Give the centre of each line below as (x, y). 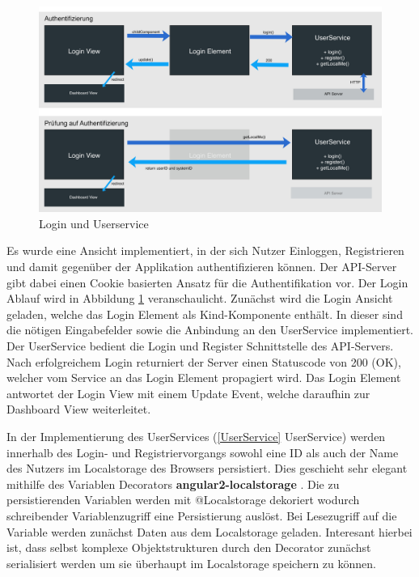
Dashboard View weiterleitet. (79, 409)
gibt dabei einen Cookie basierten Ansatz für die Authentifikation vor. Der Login (207, 282)
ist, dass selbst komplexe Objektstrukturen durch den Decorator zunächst (189, 547)
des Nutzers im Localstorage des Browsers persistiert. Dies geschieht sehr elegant (207, 468)
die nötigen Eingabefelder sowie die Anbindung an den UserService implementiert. (210, 330)
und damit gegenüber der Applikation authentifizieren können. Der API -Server (202, 267)
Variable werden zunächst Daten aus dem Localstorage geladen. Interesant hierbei (209, 531)
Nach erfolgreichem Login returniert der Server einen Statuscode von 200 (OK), (204, 361)
